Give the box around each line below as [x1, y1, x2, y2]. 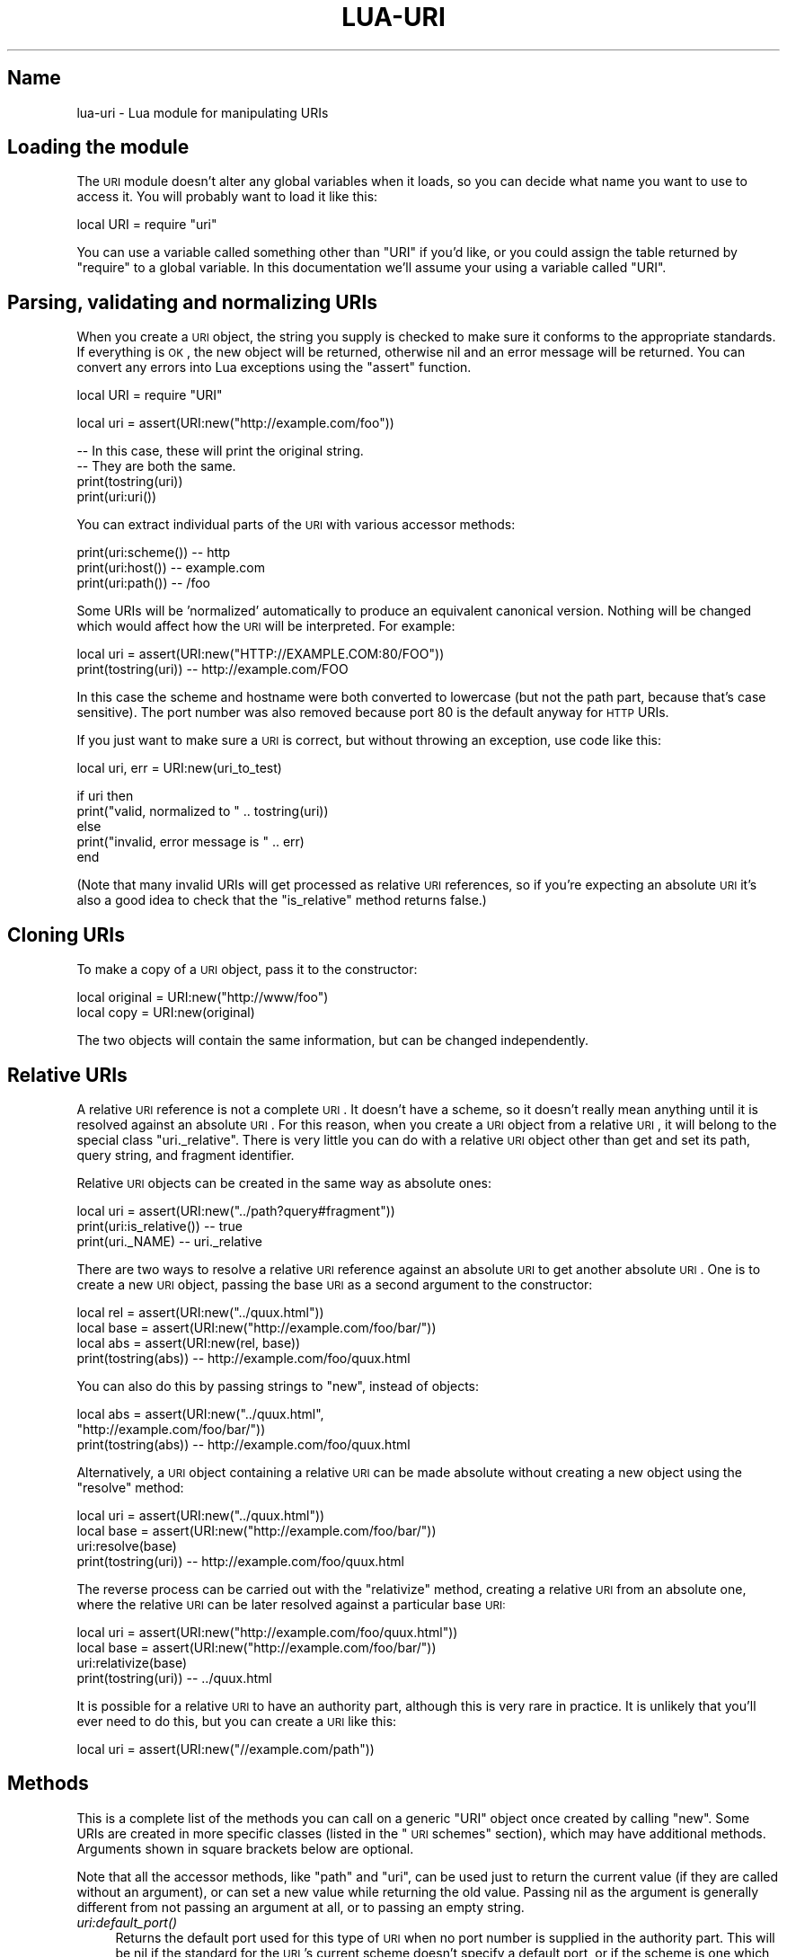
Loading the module [7, 136, 190, 159]
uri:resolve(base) [76, 1537, 177, 1554]
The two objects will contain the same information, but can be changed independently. [76, 1032, 589, 1049]
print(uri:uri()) [76, 489, 157, 505]
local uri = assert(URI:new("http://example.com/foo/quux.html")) [76, 1624, 458, 1640]
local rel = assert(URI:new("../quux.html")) [76, 1304, 324, 1320]
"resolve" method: [76, 1479, 184, 1495]
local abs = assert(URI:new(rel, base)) [76, 1334, 301, 1350]
